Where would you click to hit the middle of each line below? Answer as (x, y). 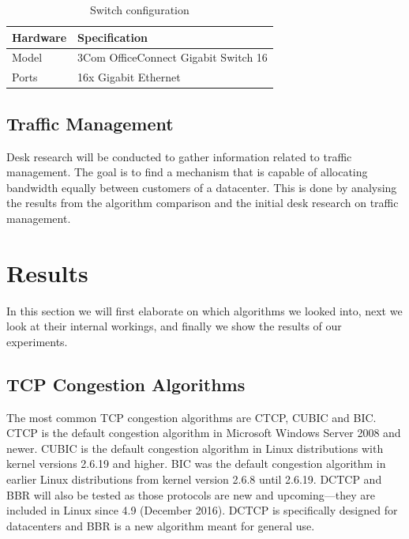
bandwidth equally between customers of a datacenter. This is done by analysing (202, 187)
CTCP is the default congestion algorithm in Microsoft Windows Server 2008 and (204, 433)
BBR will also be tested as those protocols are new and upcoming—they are (191, 494)
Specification (113, 37)
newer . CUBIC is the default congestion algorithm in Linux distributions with (195, 448)
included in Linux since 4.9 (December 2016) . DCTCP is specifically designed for (202, 510)
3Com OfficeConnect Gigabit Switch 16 (173, 57)
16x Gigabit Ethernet (129, 77)
